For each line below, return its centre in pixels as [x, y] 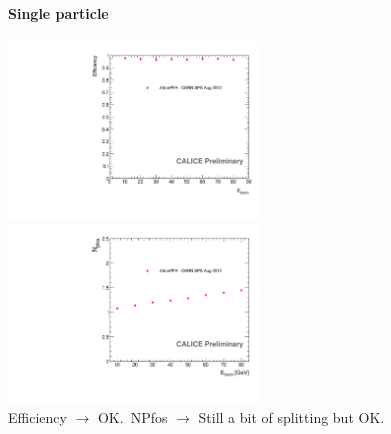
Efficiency [37, 416]
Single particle [58, 12]
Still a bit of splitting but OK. [291, 416]
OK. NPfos [132, 416]
